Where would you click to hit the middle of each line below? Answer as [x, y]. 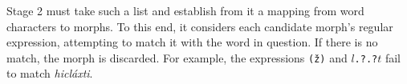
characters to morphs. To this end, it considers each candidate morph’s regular [200, 26]
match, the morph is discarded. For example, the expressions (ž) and [177, 57]
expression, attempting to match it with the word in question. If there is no [192, 42]
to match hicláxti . [50, 73]
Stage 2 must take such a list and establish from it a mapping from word [185, 10]
